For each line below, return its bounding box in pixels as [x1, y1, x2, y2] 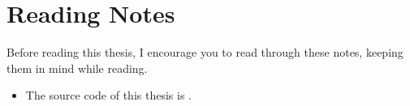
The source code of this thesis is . [25, 87, 192, 104]
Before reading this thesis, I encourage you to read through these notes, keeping [6, 44, 404, 61]
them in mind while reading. [6, 59, 148, 76]
